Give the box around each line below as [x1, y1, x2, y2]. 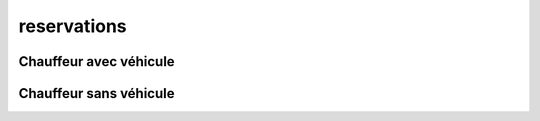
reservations [18, 15, 127, 37]
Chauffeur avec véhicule [18, 53, 175, 70]
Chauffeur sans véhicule [18, 85, 175, 102]
